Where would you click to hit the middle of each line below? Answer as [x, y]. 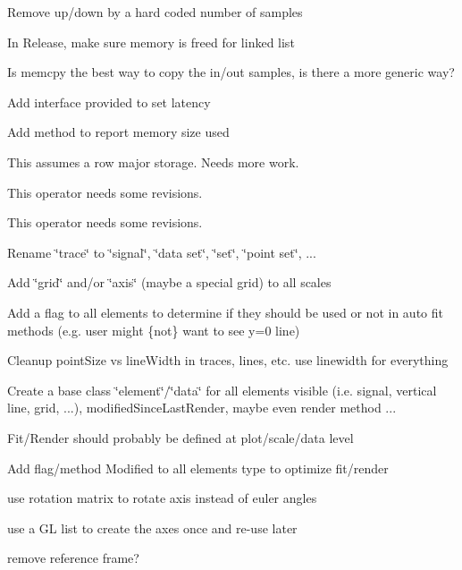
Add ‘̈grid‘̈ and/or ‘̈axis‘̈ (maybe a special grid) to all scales [169, 282]
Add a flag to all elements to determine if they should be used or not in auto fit [225, 312]
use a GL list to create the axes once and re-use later [152, 527]
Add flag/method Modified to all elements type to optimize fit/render [198, 468]
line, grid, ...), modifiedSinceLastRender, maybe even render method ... [202, 408]
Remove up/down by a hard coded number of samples [155, 12]
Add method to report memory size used [118, 132]
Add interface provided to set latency [109, 102]
